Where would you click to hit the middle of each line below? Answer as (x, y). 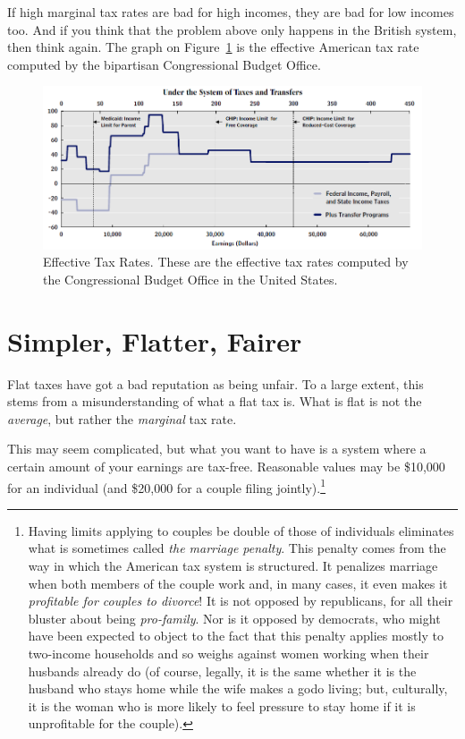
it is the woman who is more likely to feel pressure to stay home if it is (222, 705)
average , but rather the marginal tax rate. (122, 418)
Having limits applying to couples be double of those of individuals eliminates (241, 530)
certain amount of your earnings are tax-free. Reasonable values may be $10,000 (226, 466)
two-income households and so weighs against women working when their (228, 653)
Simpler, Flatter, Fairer (155, 340)
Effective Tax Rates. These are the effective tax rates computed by (226, 262)
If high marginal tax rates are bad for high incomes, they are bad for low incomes (231, 12)
